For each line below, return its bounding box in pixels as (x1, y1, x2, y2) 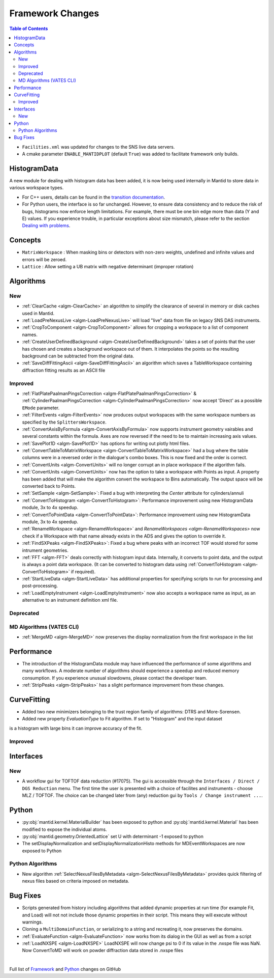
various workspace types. (9, 185, 64, 191)
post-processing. (22, 583, 58, 589)
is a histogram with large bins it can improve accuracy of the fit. (9, 725, 143, 731)
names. (22, 331, 38, 338)
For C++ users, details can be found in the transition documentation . (22, 194, 165, 200)
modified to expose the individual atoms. (22, 826, 107, 832)
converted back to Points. (22, 483, 76, 489)
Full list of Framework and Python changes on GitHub (9, 966, 121, 972)
